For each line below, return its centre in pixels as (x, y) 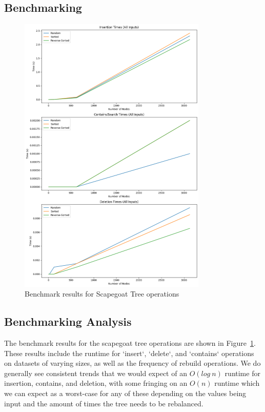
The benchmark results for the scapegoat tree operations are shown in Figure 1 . (130, 343)
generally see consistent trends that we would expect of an (96, 373)
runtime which (237, 383)
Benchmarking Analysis (68, 321)
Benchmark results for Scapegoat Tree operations (102, 294)
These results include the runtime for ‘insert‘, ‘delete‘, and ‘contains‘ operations (129, 353)
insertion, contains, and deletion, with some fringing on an (96, 383)
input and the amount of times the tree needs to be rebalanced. (104, 403)
